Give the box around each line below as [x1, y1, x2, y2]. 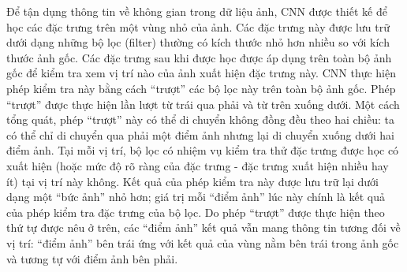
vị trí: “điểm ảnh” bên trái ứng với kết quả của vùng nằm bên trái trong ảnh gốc [6, 234, 399, 251]
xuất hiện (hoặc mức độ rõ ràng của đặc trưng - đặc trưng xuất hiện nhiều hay [6, 157, 389, 173]
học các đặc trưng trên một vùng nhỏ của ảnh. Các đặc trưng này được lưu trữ [6, 18, 390, 35]
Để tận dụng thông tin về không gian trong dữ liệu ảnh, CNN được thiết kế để [6, 3, 387, 19]
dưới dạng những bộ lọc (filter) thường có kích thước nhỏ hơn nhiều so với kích [6, 34, 390, 50]
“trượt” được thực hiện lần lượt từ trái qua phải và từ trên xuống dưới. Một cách [6, 95, 400, 112]
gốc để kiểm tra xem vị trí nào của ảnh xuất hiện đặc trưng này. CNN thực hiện [6, 65, 397, 81]
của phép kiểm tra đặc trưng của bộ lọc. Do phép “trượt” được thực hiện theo [6, 203, 385, 220]
